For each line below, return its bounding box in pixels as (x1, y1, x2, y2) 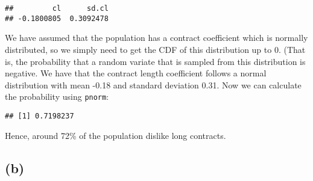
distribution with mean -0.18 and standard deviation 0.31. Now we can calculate (5, 78, 302, 91)
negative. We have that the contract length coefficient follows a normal (5, 67, 267, 79)
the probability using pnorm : (5, 90, 109, 103)
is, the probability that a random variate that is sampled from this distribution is (5, 55, 306, 67)
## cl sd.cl (5, 4, 109, 13)
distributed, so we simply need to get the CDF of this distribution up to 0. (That (5, 43, 306, 55)
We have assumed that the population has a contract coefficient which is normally (5, 31, 308, 44)
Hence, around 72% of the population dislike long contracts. (5, 129, 226, 141)
